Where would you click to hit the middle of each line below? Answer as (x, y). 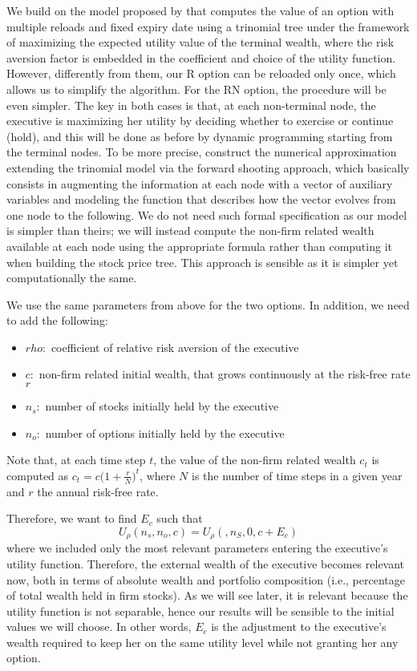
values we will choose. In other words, (99, 627)
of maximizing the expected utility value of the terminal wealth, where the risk (200, 42)
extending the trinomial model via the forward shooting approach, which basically (208, 167)
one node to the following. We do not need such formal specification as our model (207, 214)
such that (180, 518)
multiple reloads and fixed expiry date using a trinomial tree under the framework (208, 26)
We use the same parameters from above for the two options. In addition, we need (208, 304)
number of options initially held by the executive (165, 433)
